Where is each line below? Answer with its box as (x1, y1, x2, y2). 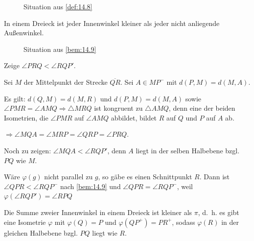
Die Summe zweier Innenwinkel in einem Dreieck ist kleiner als (4, 207, 192, 217)
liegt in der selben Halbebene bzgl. (136, 145, 240, 155)
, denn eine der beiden (168, 103, 235, 113)
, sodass (172, 217, 195, 227)
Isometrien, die (4, 112, 48, 122)
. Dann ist (199, 171, 230, 182)
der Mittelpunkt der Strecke (23, 76, 108, 87)
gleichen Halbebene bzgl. (4, 227, 78, 238)
